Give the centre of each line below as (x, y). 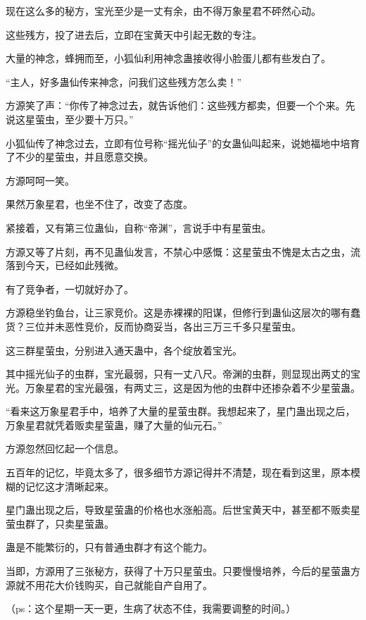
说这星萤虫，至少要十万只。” (70, 119)
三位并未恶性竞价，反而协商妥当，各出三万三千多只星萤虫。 (163, 326)
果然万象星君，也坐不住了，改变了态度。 (99, 204)
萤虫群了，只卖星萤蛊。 (60, 523)
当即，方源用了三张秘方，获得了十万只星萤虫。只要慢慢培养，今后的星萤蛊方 (183, 571)
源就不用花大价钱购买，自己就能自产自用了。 (109, 584)
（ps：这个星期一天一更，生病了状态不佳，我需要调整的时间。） (151, 608)
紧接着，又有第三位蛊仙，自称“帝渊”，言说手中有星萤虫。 (139, 227)
